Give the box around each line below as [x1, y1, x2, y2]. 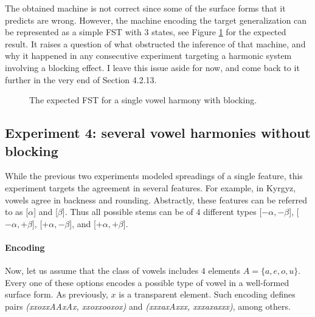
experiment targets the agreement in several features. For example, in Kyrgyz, [5, 181, 296, 194]
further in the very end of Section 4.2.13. [5, 73, 157, 86]
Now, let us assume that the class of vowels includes [5, 264, 199, 277]
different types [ [203, 205, 262, 218]
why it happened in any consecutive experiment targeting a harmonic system [5, 49, 292, 62]
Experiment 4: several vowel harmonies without [5, 123, 311, 142]
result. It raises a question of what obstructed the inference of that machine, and [5, 37, 306, 50]
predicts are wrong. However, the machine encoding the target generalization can [5, 13, 307, 26]
